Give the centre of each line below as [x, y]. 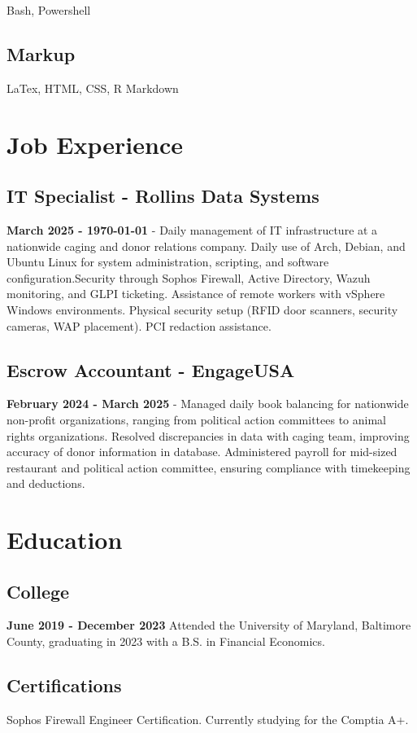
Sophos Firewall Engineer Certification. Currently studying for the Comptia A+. [208, 719]
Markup [41, 53]
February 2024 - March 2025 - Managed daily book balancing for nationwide [208, 404]
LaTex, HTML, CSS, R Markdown [93, 88]
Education [65, 540]
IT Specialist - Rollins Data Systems [163, 196]
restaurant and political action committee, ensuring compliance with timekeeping [208, 467]
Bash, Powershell [49, 10]
